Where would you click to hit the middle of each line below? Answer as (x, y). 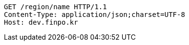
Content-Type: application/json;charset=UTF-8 (94, 15)
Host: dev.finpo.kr (41, 22)
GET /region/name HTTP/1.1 (55, 7)
